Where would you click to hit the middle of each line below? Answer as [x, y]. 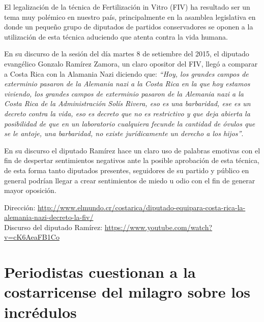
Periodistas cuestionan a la [100, 272]
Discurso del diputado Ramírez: [53, 227]
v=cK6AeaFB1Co [32, 237]
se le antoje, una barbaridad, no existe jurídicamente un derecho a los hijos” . [124, 133]
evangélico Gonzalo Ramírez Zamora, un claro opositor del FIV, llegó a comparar [131, 63]
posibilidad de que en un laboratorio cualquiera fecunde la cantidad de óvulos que [130, 123]
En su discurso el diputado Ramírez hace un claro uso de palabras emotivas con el [132, 150]
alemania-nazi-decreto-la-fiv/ [49, 217]
